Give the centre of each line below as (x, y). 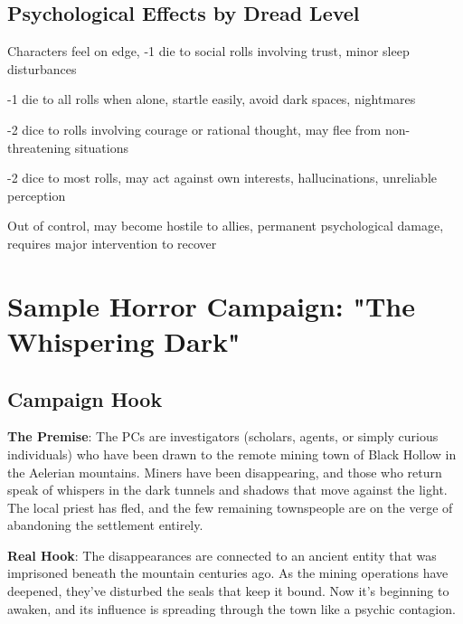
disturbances (42, 68)
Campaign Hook (85, 398)
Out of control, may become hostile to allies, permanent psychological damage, (226, 226)
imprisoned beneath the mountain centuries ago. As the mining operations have (228, 573)
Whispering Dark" (124, 340)
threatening (39, 147)
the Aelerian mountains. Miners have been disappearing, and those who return (225, 472)
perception (37, 195)
